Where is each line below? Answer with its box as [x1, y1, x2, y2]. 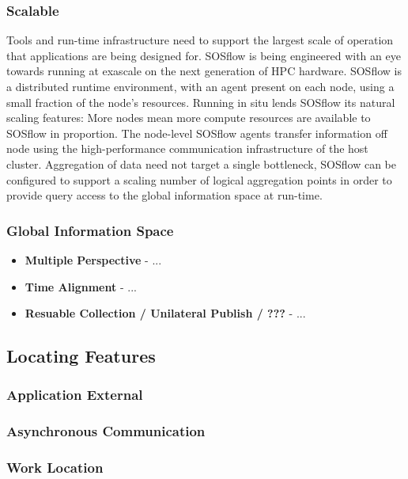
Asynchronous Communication [6, 421, 206, 441]
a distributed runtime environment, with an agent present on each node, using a [6, 78, 395, 94]
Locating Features [6, 344, 156, 368]
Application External [6, 385, 143, 405]
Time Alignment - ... [25, 278, 137, 295]
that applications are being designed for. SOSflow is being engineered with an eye [6, 47, 401, 63]
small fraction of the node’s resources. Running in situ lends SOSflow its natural [6, 93, 395, 110]
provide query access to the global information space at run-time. [6, 187, 323, 203]
